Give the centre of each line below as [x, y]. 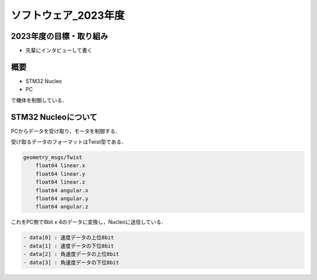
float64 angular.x [62, 190]
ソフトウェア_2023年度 [68, 15]
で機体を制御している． [39, 100]
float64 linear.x [60, 166]
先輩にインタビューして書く [59, 51]
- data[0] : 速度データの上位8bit [69, 238]
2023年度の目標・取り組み [60, 36]
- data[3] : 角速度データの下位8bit [71, 262]
